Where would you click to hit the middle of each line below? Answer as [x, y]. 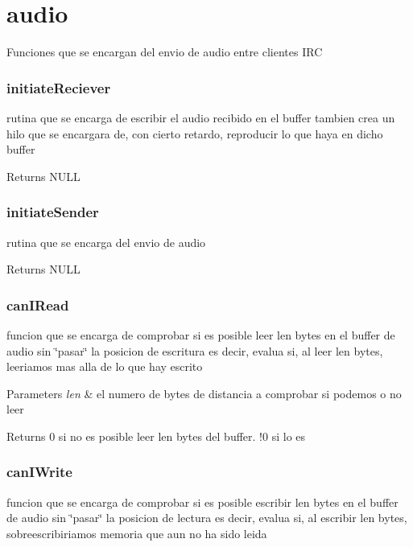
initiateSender [53, 212]
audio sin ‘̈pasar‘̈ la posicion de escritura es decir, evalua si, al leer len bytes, [195, 350]
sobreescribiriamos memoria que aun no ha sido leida [137, 533]
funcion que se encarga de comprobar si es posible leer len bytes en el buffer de [201, 334]
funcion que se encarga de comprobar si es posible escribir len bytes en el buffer [202, 502]
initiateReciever [59, 87]
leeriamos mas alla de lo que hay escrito [105, 366]
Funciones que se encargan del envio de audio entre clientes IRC [165, 52]
